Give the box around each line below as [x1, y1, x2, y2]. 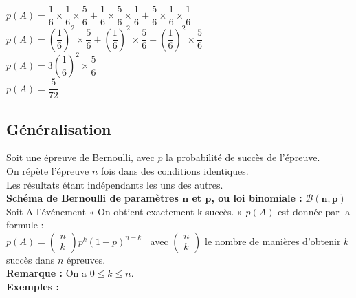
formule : [6, 217, 44, 232]
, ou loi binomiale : [211, 191, 302, 205]
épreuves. [66, 252, 106, 266]
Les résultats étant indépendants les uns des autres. [6, 177, 223, 191]
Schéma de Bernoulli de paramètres [6, 191, 179, 205]
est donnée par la [278, 204, 351, 218]
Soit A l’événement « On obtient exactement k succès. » [6, 204, 243, 218]
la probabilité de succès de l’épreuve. [166, 150, 320, 164]
